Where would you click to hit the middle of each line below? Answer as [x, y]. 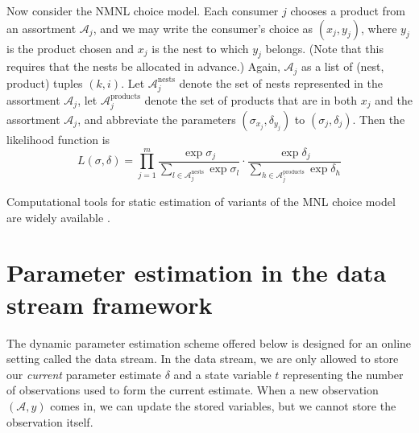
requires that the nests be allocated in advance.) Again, [143, 66]
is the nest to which [200, 48]
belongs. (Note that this [324, 48]
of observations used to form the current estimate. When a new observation [193, 390]
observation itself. [50, 421]
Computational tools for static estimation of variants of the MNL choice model [201, 202]
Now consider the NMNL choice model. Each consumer [143, 10]
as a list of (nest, [342, 66]
